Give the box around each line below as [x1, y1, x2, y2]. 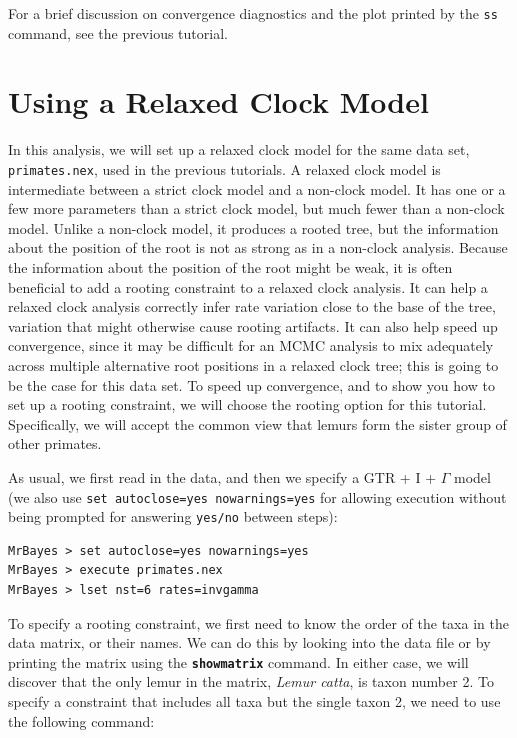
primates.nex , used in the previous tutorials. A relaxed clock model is [8, 158, 441, 179]
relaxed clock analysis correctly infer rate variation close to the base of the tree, [8, 296, 496, 317]
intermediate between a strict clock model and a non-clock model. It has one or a [8, 178, 506, 199]
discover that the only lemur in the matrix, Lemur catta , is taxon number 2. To [8, 671, 494, 692]
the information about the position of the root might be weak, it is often [8, 257, 453, 277]
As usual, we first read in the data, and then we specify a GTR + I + [8, 466, 437, 487]
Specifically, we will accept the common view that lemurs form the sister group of [8, 413, 507, 434]
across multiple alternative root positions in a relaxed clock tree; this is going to [8, 354, 499, 375]
